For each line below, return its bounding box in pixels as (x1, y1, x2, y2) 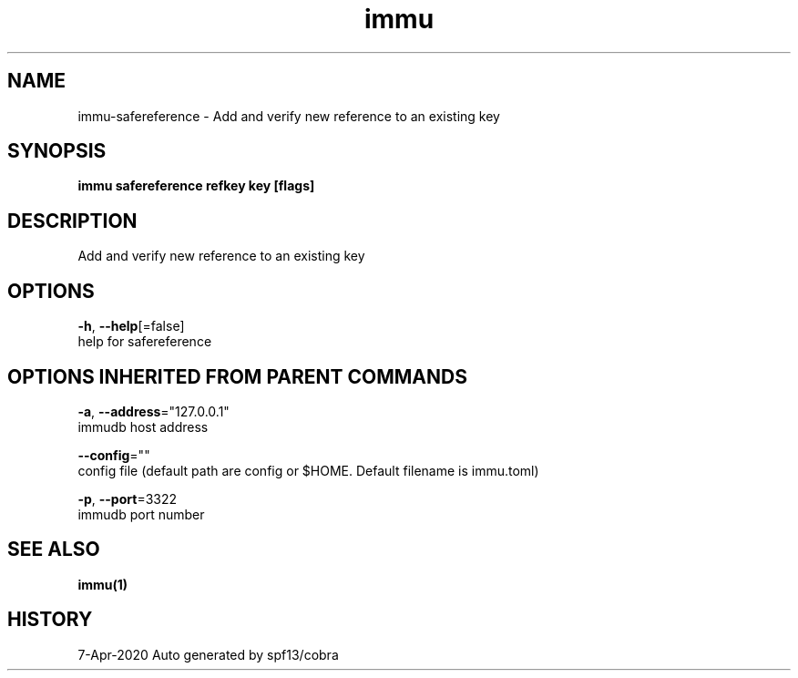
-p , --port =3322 (77, 490, 178, 507)
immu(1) (77, 576, 128, 592)
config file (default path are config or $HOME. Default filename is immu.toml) (77, 462, 539, 478)
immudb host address (77, 418, 209, 435)
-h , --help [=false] (77, 318, 185, 334)
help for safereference (77, 334, 212, 350)
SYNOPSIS (7, 139, 107, 163)
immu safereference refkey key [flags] (77, 178, 315, 194)
